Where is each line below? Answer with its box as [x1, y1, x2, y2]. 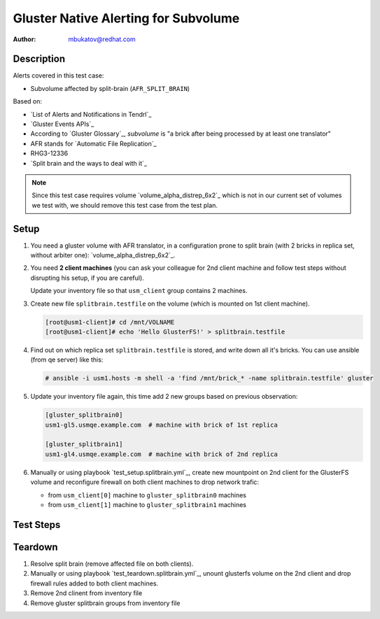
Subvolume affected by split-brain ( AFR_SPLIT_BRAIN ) [30, 84, 190, 92]
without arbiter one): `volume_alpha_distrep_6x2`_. [30, 251, 176, 259]
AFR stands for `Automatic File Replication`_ [30, 139, 157, 148]
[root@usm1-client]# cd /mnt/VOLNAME [45, 318, 175, 326]
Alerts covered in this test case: [13, 71, 104, 80]
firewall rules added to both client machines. [30, 579, 159, 588]
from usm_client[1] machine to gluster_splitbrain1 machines [48, 501, 247, 509]
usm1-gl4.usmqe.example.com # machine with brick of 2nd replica [45, 450, 278, 458]
